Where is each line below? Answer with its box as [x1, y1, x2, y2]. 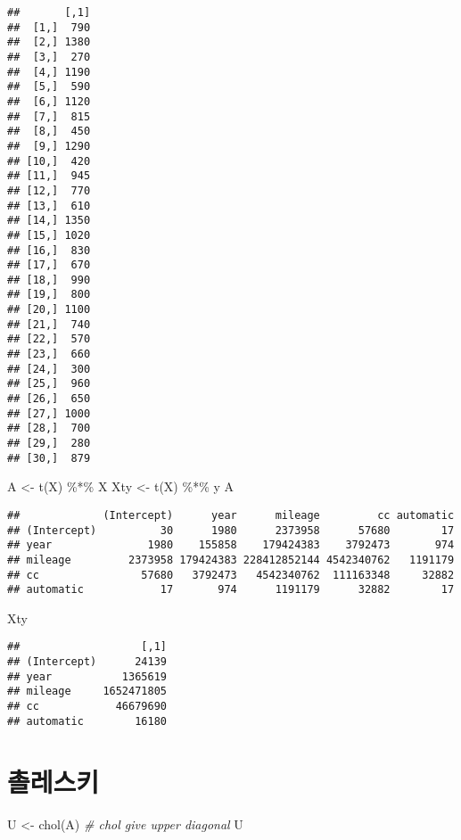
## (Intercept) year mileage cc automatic [7, 508, 455, 522]
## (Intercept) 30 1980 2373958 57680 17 [7, 523, 455, 537]
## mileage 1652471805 [7, 685, 167, 698]
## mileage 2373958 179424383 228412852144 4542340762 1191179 [7, 553, 455, 566]
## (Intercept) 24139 [7, 655, 167, 669]
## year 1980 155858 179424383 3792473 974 [7, 539, 455, 552]
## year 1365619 [7, 670, 167, 683]
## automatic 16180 [7, 714, 167, 728]
